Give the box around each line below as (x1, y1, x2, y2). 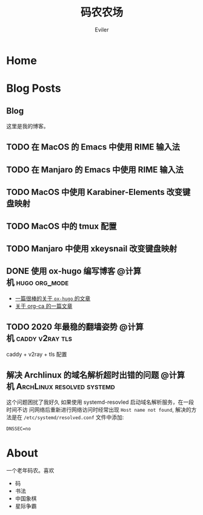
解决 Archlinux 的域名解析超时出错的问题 (6, 370, 159, 380)
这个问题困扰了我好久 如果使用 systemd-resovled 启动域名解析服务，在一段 (6, 398, 195, 406)
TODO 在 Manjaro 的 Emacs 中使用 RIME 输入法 (6, 165, 184, 175)
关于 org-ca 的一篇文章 (15, 302, 73, 310)
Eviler (95, 26, 109, 33)
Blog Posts (6, 81, 62, 95)
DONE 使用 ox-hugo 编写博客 (6, 266, 116, 276)
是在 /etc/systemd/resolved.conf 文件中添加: (11, 414, 124, 421)
